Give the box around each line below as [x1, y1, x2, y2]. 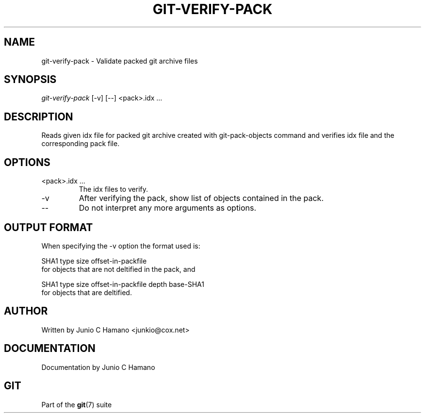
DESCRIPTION [4, 110, 73, 123]
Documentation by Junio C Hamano [41, 363, 155, 371]
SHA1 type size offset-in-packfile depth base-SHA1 [41, 280, 204, 288]
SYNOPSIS [4, 73, 57, 86]
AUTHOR [4, 305, 48, 317]
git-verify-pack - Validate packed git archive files [41, 56, 198, 65]
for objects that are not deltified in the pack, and [41, 265, 196, 273]
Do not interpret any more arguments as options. [79, 203, 257, 213]
